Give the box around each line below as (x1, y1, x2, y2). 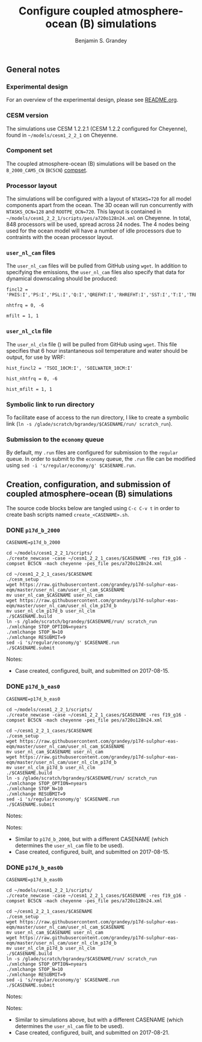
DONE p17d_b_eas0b (6, 863, 64, 872)
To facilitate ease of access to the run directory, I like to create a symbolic (6, 414, 189, 421)
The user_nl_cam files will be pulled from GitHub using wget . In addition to (6, 262, 188, 269)
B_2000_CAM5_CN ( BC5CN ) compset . (6, 166, 88, 173)
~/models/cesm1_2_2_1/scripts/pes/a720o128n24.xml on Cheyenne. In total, (6, 214, 191, 222)
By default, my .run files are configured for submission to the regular (6, 449, 179, 456)
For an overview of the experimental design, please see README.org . (6, 96, 179, 104)
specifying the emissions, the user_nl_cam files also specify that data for (6, 269, 185, 276)
